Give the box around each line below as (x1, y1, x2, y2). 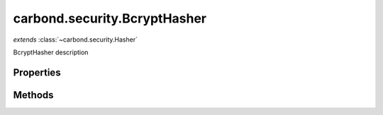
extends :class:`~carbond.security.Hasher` (13, 35, 138, 44)
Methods (13, 89, 54, 101)
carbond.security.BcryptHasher (13, 11, 207, 26)
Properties (13, 66, 61, 78)
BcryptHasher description (13, 48, 89, 56)
